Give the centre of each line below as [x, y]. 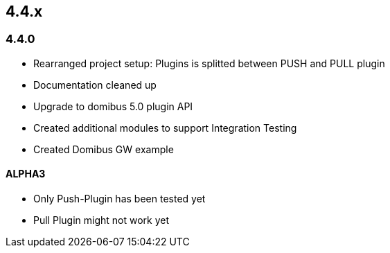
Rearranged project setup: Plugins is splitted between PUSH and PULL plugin [209, 63]
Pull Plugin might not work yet [101, 220]
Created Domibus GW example [104, 149]
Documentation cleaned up [95, 85]
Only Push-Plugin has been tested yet [119, 199]
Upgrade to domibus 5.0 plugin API [113, 106]
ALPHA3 [26, 174]
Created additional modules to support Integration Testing [165, 128]
